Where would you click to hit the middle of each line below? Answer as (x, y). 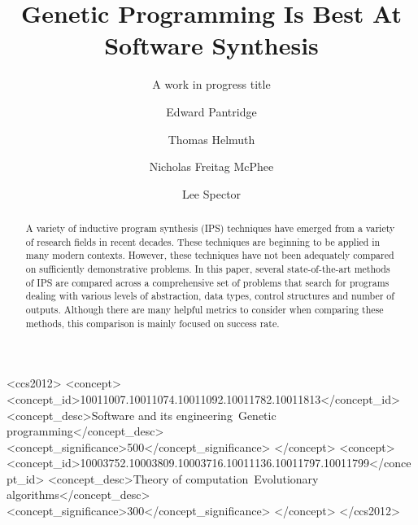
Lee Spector (211, 193)
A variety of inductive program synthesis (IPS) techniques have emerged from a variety (210, 228)
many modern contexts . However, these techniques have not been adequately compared (210, 255)
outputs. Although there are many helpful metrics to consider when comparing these (205, 310)
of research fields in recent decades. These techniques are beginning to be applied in (203, 241)
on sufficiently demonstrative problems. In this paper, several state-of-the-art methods (208, 269)
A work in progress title (211, 84)
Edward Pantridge (211, 111)
